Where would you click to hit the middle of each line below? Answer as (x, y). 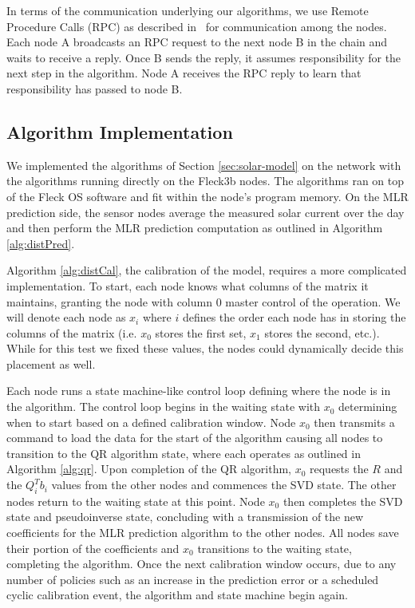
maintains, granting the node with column (109, 301)
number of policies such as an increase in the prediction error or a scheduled (193, 579)
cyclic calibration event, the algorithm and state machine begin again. (177, 595)
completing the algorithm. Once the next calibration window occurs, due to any (202, 564)
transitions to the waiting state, (275, 548)
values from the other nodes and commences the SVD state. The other (224, 485)
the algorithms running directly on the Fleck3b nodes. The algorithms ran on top (206, 181)
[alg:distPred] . (41, 243)
